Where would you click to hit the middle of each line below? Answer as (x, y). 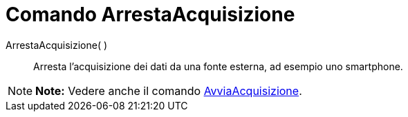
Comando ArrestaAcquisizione (150, 14)
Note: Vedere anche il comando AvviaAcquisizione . (169, 91)
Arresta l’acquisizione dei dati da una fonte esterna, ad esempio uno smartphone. (218, 66)
